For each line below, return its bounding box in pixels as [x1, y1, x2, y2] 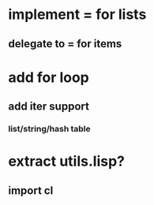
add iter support [8, 100, 89, 114]
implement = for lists [8, 6, 147, 24]
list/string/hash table [8, 124, 91, 135]
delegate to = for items [8, 37, 122, 50]
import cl [8, 184, 54, 197]
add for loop [8, 69, 89, 86]
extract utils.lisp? [8, 152, 125, 170]
